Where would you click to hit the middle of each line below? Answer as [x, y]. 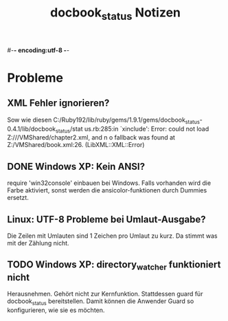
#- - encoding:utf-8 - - [38, 50]
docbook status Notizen [115, 14]
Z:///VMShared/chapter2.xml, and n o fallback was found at [91, 137]
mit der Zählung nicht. [38, 243]
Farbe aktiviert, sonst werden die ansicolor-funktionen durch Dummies [107, 190]
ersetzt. [18, 198]
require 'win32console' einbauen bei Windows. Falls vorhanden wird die [109, 183]
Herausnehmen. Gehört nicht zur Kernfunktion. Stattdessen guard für [105, 294]
